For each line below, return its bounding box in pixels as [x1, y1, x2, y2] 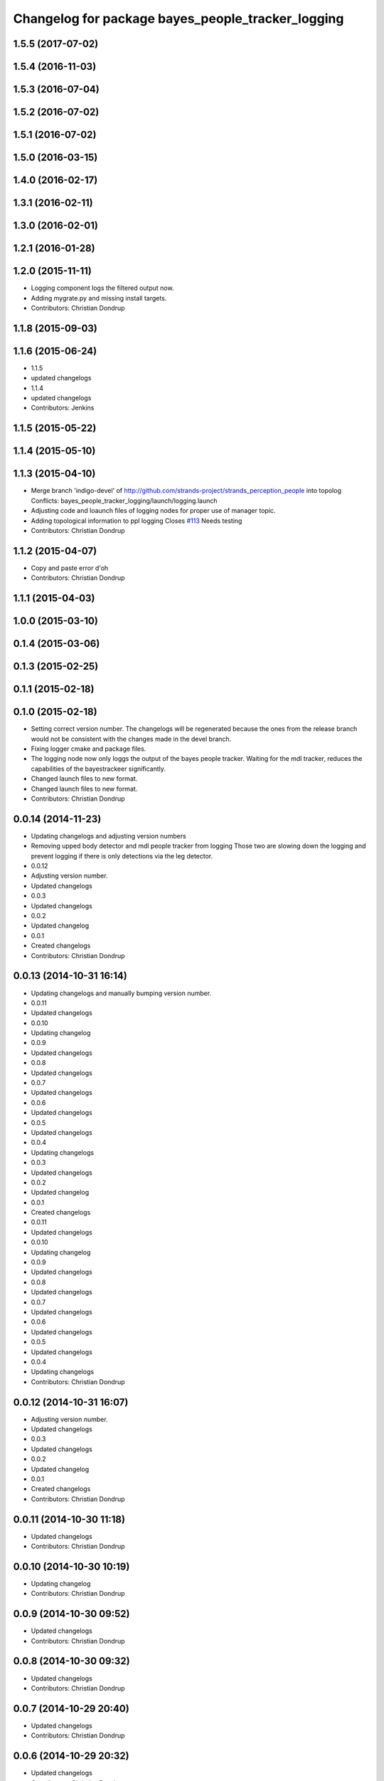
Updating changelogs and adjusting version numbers [31, 831, 186, 840]
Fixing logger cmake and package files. [31, 744, 146, 753]
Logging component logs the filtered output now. [31, 284, 174, 292]
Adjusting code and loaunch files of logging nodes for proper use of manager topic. [31, 507, 276, 515]
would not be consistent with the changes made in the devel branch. [31, 734, 232, 743]
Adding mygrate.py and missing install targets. [31, 294, 167, 302]
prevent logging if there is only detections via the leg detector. [31, 851, 213, 860]
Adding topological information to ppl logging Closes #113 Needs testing [31, 516, 242, 525]
